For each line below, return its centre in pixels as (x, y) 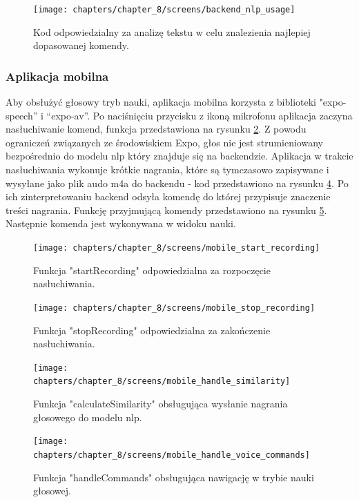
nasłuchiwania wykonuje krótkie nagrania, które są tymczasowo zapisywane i (167, 170)
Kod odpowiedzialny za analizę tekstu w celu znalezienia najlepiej (172, 31)
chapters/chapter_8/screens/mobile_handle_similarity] (162, 382)
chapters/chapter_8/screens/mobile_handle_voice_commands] (172, 455)
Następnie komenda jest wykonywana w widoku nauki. (121, 223)
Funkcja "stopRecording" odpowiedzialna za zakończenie (152, 330)
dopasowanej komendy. (81, 45)
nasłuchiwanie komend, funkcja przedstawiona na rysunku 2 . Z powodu (156, 129)
